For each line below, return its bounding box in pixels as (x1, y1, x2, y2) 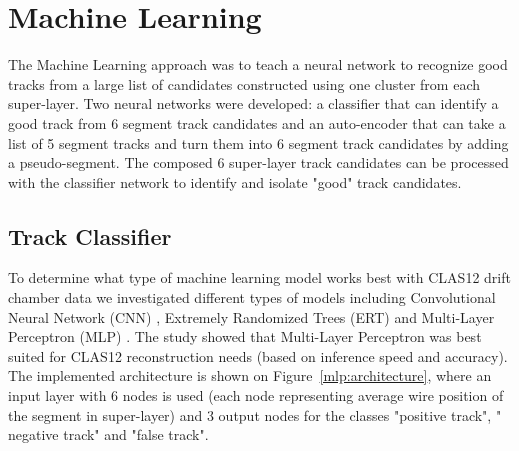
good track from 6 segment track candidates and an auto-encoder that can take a (8, 112, 506, 133)
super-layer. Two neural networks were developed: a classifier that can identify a (8, 93, 499, 114)
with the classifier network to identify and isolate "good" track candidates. (8, 171, 462, 192)
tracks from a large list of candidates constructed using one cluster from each (8, 73, 480, 94)
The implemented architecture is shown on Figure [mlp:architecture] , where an (8, 365, 492, 386)
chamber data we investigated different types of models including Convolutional (8, 287, 496, 308)
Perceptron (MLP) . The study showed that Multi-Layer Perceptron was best (8, 326, 482, 347)
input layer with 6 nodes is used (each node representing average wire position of (8, 385, 504, 406)
